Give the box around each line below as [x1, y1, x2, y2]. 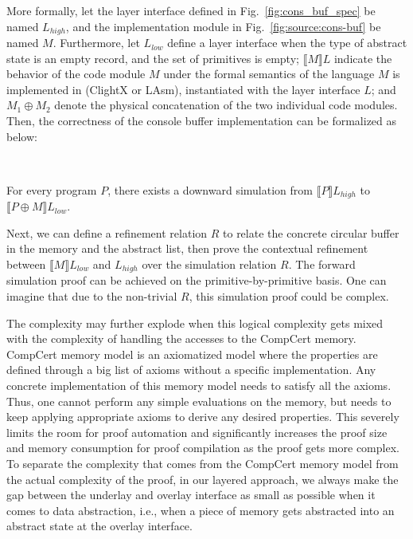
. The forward [288, 256, 356, 273]
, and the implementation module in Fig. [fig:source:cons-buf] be [65, 18, 381, 34]
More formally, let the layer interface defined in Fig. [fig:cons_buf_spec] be [6, 2, 376, 18]
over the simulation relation [142, 256, 277, 273]
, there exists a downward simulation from [107, 181, 313, 198]
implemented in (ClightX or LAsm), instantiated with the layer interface [6, 81, 360, 97]
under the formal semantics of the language [163, 65, 375, 82]
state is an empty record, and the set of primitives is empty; [6, 49, 299, 66]
